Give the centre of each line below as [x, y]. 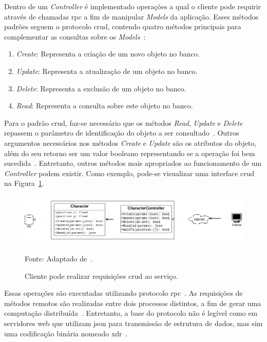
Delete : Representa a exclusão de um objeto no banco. [101, 88]
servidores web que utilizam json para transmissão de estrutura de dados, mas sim [133, 323]
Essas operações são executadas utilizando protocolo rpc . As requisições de [123, 293]
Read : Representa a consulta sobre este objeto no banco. [104, 106]
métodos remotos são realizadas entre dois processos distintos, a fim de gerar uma [133, 303]
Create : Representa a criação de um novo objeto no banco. [108, 54]
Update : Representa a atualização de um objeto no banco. [107, 71]
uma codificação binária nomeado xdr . [66, 333]
